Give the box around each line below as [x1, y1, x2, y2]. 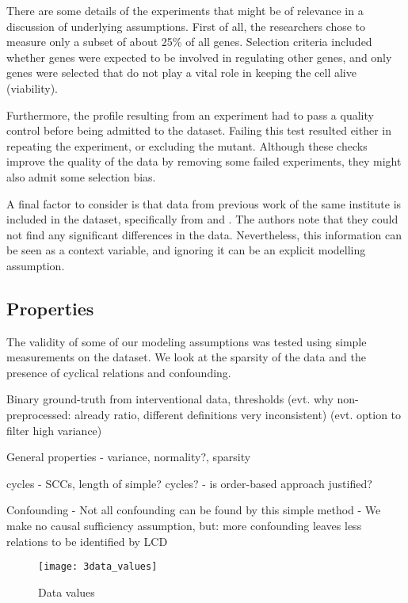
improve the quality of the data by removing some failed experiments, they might [6, 153, 402, 170]
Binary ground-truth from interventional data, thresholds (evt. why [6, 391, 334, 407]
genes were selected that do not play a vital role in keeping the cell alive [6, 64, 357, 81]
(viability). [6, 79, 58, 96]
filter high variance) [6, 422, 102, 438]
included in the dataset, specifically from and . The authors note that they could [6, 211, 398, 227]
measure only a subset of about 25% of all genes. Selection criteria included [6, 33, 372, 50]
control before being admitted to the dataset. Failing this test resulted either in [6, 122, 392, 139]
